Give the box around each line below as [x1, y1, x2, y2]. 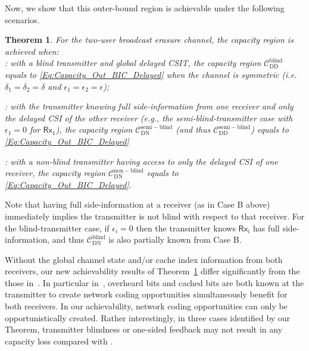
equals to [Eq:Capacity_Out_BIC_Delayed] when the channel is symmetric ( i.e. [5, 68, 297, 80]
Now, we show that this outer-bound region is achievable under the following [5, 2, 285, 14]
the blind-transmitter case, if [5, 221, 110, 234]
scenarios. [5, 13, 40, 26]
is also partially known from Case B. [108, 233, 242, 246]
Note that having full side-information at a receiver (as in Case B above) [5, 198, 270, 211]
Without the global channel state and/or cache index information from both [5, 253, 283, 265]
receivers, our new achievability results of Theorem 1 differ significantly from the [5, 265, 300, 277]
